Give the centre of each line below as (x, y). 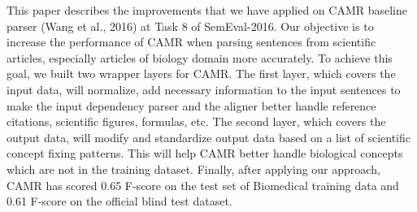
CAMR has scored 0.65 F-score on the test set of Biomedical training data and (203, 185)
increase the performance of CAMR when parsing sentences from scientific (191, 42)
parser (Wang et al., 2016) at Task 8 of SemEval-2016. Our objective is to (190, 26)
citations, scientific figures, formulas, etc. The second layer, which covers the (196, 121)
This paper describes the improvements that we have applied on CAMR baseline (207, 10)
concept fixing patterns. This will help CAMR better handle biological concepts (205, 153)
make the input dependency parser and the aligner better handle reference (191, 105)
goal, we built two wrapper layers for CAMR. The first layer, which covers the (201, 74)
